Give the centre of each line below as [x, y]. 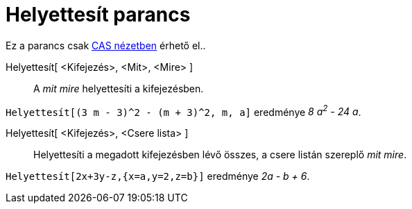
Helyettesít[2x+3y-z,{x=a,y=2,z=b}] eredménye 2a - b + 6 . [158, 176]
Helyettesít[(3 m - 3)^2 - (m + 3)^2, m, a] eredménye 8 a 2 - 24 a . [183, 111]
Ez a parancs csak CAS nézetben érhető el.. [106, 45]
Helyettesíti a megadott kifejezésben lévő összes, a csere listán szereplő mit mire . [220, 155]
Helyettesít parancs [98, 15]
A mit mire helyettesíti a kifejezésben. [119, 88]
